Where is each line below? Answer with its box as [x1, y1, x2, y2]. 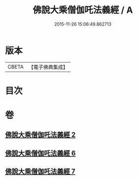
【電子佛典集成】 [28, 64, 68, 71]
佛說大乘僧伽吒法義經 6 [5, 149, 76, 157]
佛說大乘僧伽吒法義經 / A [33, 4, 133, 16]
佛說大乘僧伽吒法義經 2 [5, 131, 76, 139]
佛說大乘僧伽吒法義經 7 [5, 167, 75, 176]
